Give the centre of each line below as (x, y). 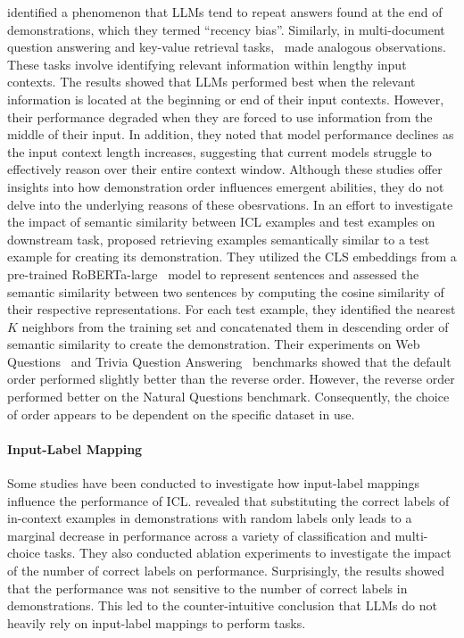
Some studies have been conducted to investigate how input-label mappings (213, 483)
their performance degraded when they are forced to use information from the (220, 116)
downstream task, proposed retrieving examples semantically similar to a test (219, 239)
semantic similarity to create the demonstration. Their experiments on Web (214, 344)
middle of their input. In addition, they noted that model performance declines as (231, 134)
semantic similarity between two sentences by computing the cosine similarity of (226, 291)
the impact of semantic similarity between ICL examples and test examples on (221, 222)
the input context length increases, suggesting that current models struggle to (220, 151)
